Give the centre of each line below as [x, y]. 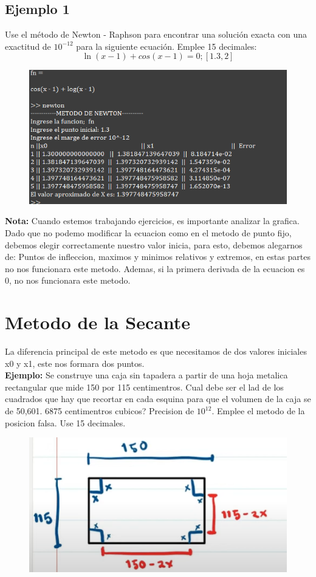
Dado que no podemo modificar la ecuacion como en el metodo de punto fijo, [148, 232]
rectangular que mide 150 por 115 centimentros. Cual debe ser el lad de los [144, 387]
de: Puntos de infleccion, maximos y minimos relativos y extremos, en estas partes [158, 257]
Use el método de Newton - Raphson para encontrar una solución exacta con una [156, 34]
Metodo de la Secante [98, 322]
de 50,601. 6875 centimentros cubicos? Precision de [100, 411]
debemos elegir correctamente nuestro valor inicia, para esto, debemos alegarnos [154, 244]
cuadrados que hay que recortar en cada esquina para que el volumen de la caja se [158, 399]
